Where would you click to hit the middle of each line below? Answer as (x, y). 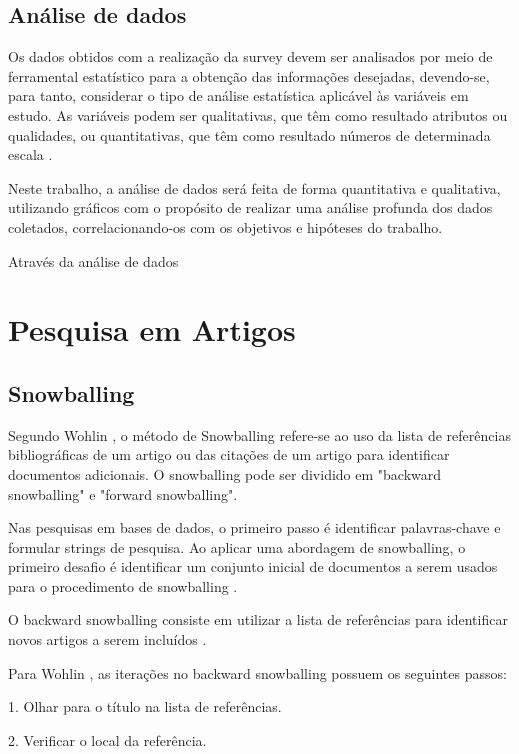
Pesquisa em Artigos (152, 329)
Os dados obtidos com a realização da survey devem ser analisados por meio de (250, 56)
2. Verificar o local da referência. (107, 739)
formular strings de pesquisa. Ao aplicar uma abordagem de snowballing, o (237, 546)
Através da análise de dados (93, 260)
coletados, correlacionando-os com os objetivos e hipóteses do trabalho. (225, 226)
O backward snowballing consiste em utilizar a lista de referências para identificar (258, 619)
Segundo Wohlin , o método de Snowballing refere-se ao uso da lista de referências (259, 434)
